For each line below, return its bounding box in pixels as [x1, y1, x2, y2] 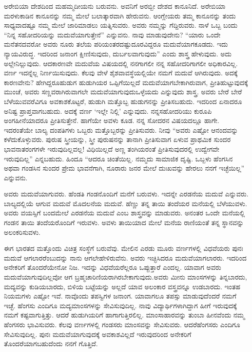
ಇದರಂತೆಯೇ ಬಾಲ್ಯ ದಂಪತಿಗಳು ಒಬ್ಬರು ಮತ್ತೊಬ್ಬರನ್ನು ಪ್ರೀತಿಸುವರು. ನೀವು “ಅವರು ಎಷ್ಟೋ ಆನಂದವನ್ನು [4, 124, 238, 135]
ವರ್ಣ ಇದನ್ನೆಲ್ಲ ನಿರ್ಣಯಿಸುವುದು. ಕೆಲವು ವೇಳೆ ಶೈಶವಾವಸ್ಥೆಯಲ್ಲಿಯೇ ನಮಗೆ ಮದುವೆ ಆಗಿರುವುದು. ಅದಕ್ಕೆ [4, 68, 238, 78]
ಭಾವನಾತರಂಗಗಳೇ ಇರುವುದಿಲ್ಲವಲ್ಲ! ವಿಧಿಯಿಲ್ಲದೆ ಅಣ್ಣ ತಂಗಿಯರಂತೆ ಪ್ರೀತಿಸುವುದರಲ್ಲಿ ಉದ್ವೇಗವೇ [4, 143, 219, 154]
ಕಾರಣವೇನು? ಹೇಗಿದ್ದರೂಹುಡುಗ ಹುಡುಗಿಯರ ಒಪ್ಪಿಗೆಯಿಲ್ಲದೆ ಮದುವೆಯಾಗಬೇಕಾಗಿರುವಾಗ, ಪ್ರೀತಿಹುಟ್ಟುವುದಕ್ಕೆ [4, 77, 248, 87]
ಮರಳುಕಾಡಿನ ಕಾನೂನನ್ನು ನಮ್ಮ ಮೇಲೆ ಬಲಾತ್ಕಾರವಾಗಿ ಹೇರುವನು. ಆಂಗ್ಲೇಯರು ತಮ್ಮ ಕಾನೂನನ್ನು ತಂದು [4, 10, 236, 20]
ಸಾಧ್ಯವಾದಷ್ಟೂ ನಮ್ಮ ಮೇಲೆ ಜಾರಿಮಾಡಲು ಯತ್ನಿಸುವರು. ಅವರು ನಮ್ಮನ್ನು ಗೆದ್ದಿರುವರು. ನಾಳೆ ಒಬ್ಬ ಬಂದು [4, 20, 238, 30]
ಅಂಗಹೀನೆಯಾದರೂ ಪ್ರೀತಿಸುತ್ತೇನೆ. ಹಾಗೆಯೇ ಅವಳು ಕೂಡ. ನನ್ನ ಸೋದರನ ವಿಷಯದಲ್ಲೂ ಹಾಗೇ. [4, 115, 219, 125]
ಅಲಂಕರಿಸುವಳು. [4, 227, 41, 237]
